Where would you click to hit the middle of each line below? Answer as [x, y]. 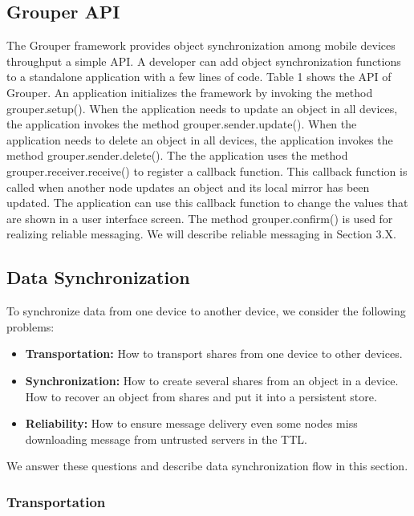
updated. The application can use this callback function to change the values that [207, 203]
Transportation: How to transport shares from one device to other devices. [214, 353]
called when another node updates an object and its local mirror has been [188, 187]
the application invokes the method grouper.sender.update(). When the [182, 124]
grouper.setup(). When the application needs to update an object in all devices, [202, 108]
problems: [30, 326]
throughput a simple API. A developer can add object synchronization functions [204, 61]
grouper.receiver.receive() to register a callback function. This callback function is [207, 171]
